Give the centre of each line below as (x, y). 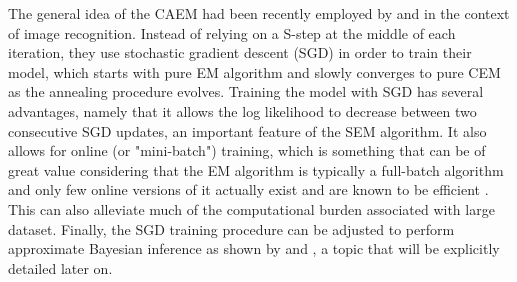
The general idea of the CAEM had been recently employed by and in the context (259, 13)
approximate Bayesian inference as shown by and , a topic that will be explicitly (254, 248)
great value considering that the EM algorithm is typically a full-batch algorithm (256, 169)
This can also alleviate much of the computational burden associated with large (251, 208)
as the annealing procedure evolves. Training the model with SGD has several (246, 91)
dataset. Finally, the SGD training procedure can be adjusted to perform (231, 228)
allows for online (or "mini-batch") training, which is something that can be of (247, 150)
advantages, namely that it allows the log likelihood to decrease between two (242, 110)
